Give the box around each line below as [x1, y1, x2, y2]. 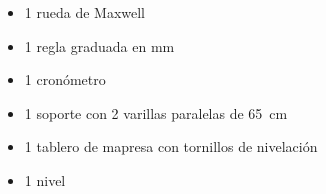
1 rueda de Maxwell [24, 2, 146, 22]
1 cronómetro [24, 69, 106, 90]
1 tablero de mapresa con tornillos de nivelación [24, 136, 318, 157]
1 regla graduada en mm [24, 35, 175, 56]
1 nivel [24, 169, 66, 190]
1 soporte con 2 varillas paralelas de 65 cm [24, 102, 288, 123]
